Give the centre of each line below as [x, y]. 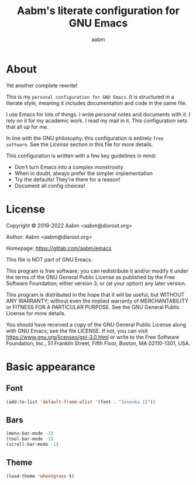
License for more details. [36, 313]
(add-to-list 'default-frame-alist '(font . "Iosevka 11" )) [81, 402]
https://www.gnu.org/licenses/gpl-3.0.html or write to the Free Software [93, 337]
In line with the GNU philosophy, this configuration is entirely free [85, 138]
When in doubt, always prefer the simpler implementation [84, 173]
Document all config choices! [50, 185]
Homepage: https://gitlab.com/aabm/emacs [59, 248]
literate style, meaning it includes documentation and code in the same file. [97, 103]
